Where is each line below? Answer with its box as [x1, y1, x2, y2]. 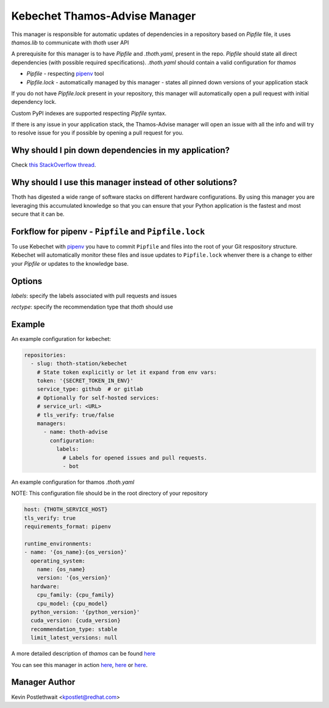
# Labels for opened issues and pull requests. [62, 454, 208, 461]
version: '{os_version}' [37, 574, 111, 582]
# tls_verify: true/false [37, 411, 115, 418]
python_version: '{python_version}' [30, 608, 140, 616]
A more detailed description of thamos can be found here [11, 650, 155, 657]
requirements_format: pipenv [24, 523, 111, 530]
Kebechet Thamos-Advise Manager [11, 9, 196, 23]
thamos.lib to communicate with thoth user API [11, 38, 129, 46]
